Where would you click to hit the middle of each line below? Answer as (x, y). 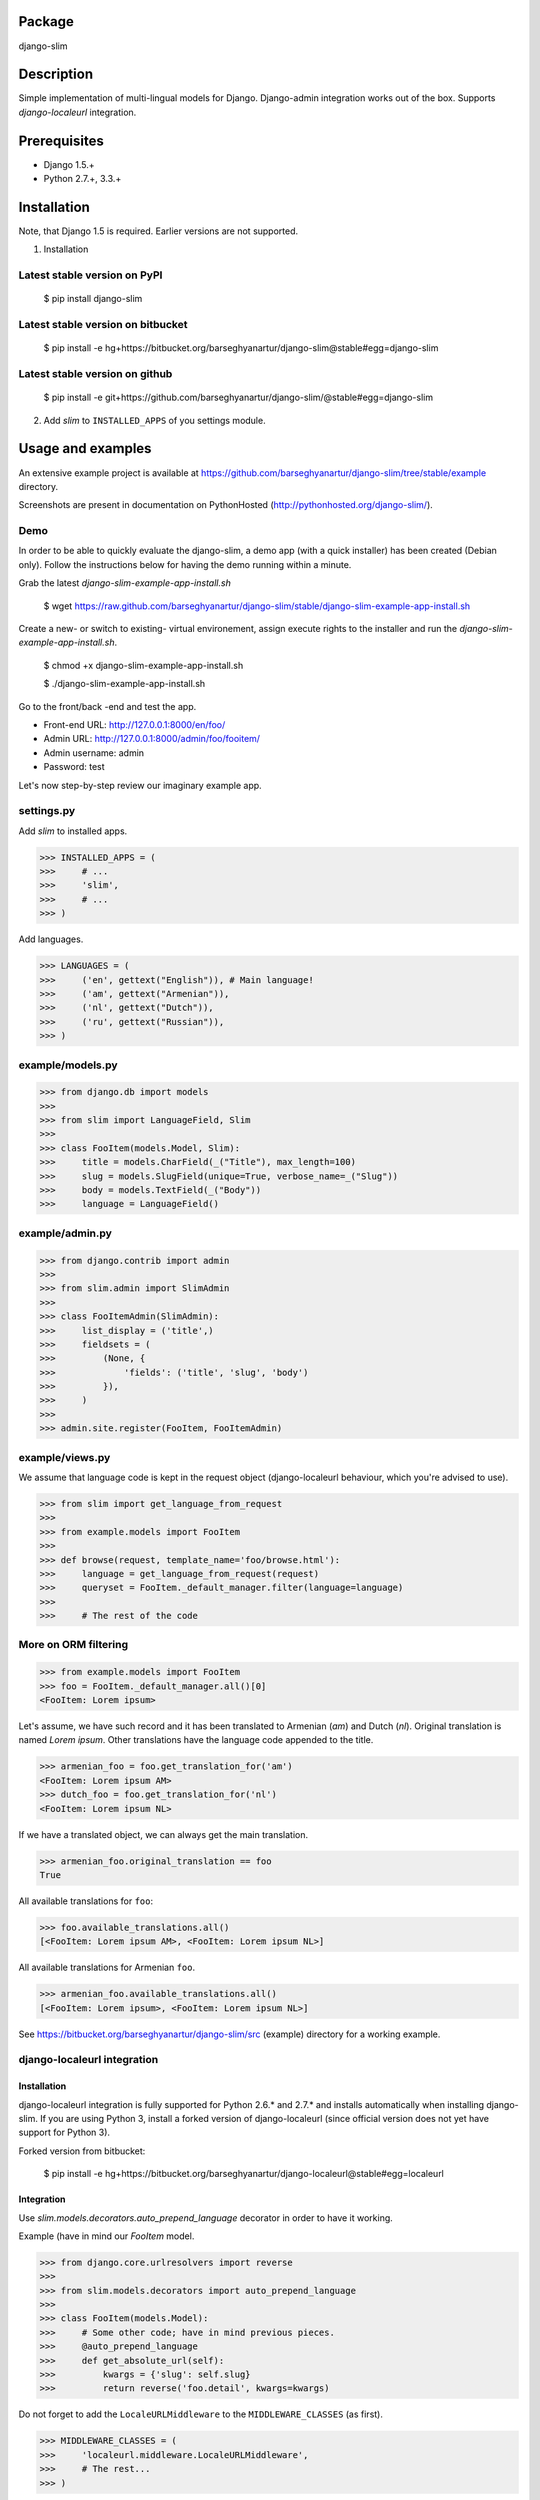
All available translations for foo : (86, 1901)
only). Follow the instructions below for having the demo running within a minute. (185, 564)
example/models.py (68, 1065)
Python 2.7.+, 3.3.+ (82, 179)
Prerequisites (61, 140)
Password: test (74, 767)
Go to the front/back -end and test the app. (107, 706)
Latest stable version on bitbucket (103, 325)
